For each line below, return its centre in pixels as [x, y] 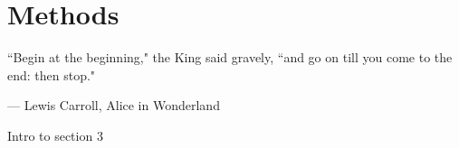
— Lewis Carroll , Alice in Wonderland [114, 105]
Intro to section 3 [55, 135]
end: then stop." [52, 74]
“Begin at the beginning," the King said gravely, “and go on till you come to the [230, 57]
